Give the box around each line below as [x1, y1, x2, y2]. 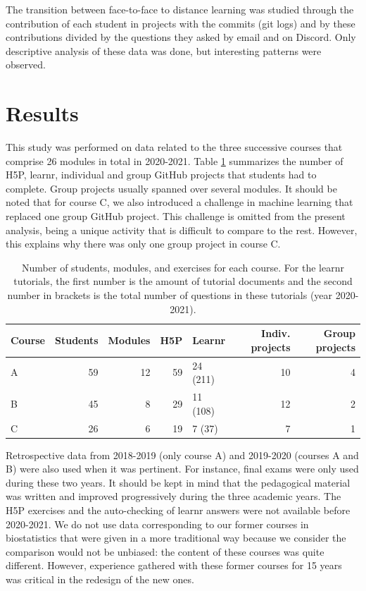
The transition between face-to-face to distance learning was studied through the [6, 2, 354, 16]
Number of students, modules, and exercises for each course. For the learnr [22, 260, 344, 274]
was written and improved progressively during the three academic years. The [6, 489, 341, 504]
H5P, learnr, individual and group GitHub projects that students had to [6, 167, 317, 182]
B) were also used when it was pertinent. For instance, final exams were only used [6, 461, 359, 476]
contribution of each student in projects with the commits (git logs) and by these [6, 16, 355, 30]
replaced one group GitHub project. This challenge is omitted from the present [6, 209, 346, 224]
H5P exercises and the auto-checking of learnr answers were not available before [6, 503, 351, 517]
